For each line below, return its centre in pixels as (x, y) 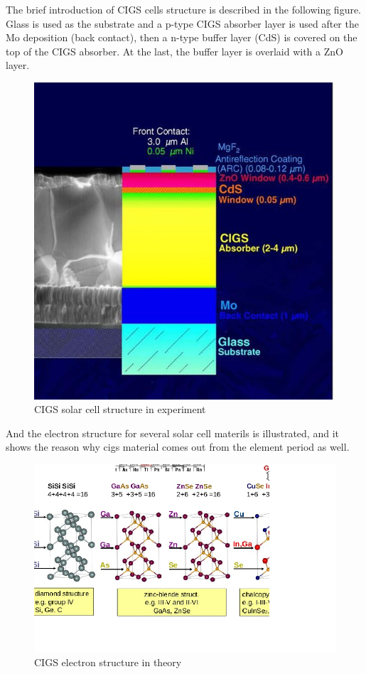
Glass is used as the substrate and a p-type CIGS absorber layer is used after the (182, 23)
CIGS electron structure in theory (108, 662)
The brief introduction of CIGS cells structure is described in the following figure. (184, 9)
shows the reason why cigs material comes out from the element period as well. (178, 447)
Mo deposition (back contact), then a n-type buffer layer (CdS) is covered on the (182, 37)
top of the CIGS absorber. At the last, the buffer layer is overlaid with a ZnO (174, 51)
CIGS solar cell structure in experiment (120, 409)
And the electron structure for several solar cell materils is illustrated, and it (172, 433)
